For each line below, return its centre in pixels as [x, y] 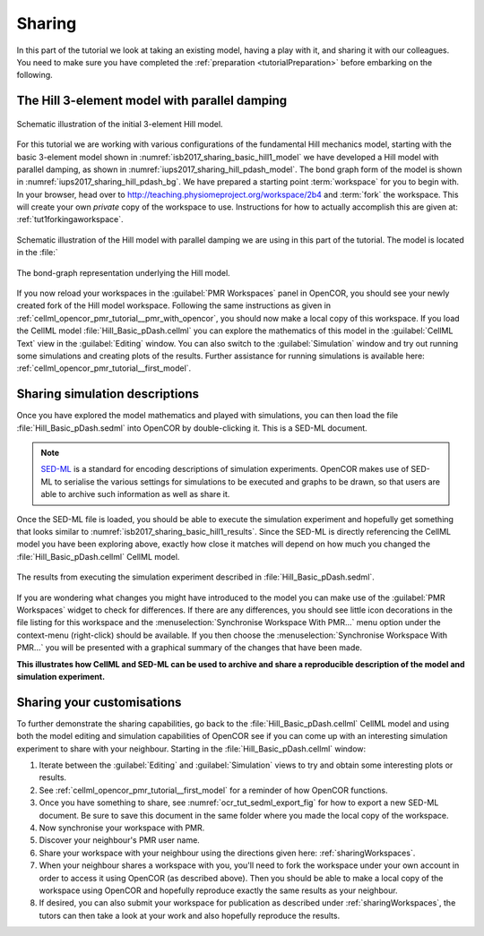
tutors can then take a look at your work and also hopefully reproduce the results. [190, 915]
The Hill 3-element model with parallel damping [152, 101]
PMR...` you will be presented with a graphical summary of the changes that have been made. [190, 648]
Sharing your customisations [99, 702]
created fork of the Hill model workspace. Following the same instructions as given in [174, 305]
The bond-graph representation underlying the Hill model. [123, 272]
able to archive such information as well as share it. [135, 494]
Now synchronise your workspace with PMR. [122, 828]
